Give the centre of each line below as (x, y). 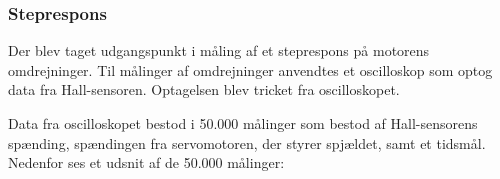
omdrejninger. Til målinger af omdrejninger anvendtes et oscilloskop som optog (250, 69)
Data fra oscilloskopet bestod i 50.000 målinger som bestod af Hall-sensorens (243, 123)
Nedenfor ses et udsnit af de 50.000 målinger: (146, 162)
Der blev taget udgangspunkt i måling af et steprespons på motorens (219, 50)
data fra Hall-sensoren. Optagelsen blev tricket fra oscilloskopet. (204, 89)
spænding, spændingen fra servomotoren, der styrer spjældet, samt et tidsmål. (247, 142)
